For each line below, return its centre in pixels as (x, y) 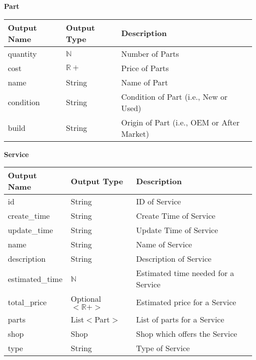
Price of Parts (145, 68)
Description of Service (174, 259)
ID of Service (159, 201)
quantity (22, 53)
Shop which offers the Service (187, 334)
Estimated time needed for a (185, 273)
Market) (135, 133)
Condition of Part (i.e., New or (175, 96)
